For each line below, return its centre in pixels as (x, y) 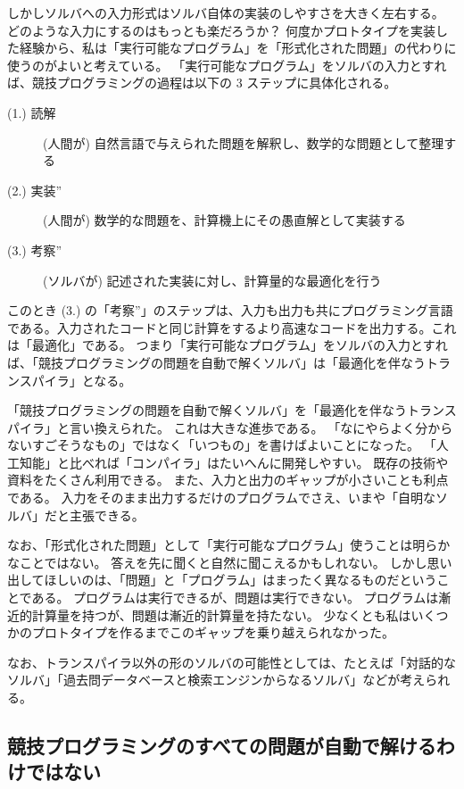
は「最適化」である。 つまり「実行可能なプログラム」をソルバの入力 (209, 345)
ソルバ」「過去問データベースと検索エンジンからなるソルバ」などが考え (216, 680)
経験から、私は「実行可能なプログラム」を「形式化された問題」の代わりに (238, 48)
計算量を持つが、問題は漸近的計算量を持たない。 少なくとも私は (221, 615)
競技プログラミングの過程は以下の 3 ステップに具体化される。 (214, 83)
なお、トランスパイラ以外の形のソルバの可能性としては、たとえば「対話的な (232, 662)
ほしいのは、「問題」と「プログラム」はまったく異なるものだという (240, 580)
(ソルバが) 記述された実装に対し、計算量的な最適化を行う (212, 280)
